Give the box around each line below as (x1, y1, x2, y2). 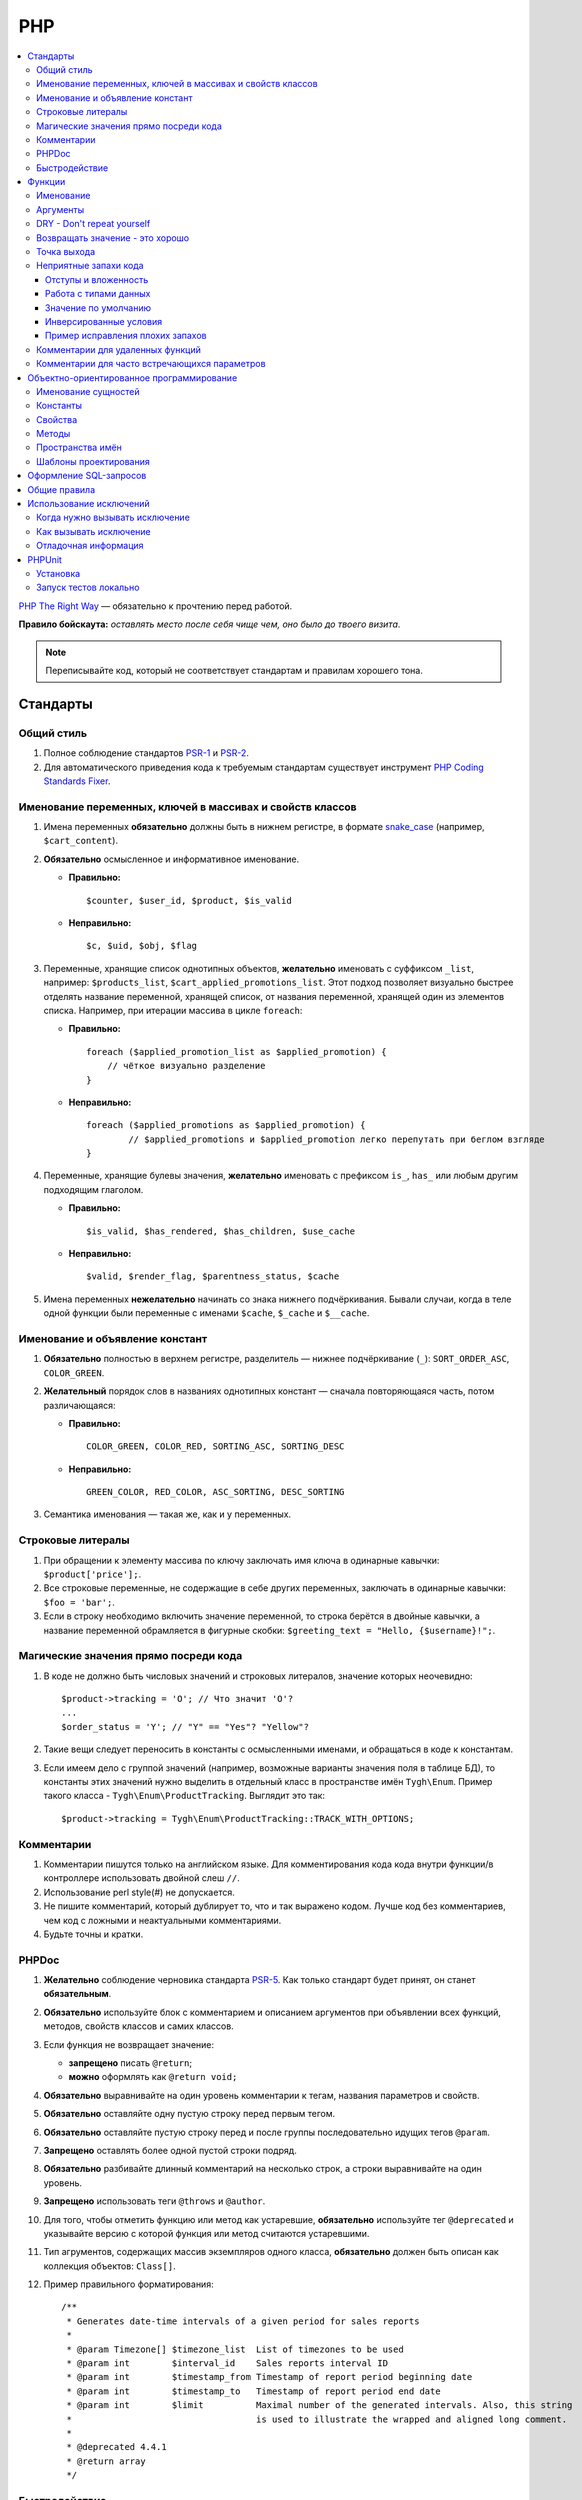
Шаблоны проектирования (36, 455, 150, 467)
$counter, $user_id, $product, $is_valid (86, 895, 292, 906)
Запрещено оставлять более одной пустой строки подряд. (43, 2144, 297, 2156)
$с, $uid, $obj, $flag (86, 940, 198, 952)
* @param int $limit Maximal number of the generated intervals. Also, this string (66, 2400, 573, 2411)
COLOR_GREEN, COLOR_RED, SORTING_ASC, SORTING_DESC (86, 1441, 345, 1452)
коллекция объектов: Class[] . (43, 2260, 176, 2272)
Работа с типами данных (45, 288, 151, 300)
